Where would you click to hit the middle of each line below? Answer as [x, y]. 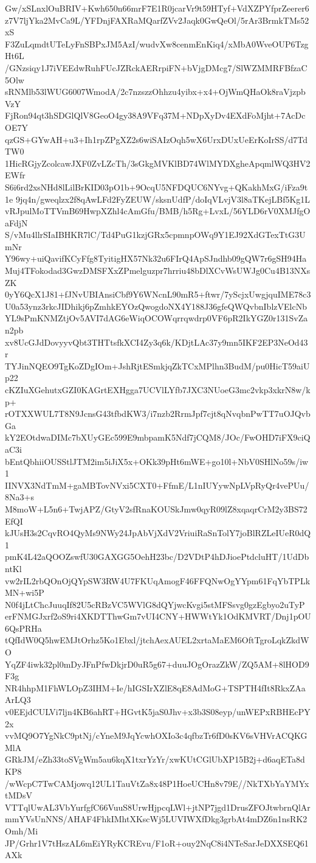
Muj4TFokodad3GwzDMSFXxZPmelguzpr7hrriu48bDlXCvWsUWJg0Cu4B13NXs [158, 271]
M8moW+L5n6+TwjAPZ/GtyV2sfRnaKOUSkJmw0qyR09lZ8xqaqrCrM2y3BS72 [156, 508]
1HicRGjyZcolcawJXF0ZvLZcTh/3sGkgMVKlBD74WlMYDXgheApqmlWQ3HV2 [158, 163]
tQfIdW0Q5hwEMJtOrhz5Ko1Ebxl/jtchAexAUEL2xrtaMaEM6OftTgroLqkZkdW [157, 640]
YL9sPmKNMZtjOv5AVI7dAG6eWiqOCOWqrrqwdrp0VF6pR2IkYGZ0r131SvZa [156, 318]
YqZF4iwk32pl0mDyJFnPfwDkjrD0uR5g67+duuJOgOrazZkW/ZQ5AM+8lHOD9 [157, 664]
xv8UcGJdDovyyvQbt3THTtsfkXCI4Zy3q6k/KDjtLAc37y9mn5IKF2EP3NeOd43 [156, 342]
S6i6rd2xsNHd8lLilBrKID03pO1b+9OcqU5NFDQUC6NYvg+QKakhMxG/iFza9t [156, 187]
